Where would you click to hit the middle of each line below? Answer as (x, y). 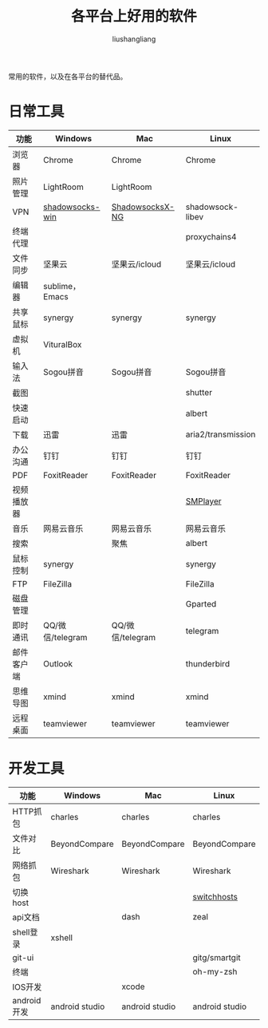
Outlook (58, 663)
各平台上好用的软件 (134, 16)
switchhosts (215, 896)
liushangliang (134, 39)
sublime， (62, 286)
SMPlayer (203, 501)
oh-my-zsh (215, 971)
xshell (62, 937)
